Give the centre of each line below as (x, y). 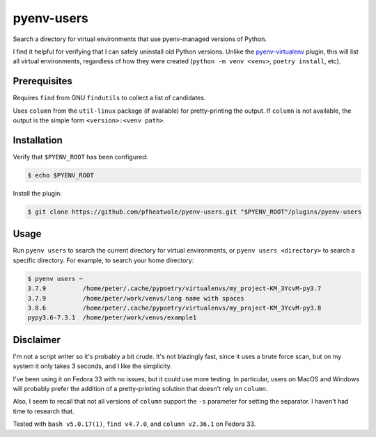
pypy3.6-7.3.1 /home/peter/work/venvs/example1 (112, 318)
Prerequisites (42, 81)
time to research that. (44, 411)
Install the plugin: (38, 193)
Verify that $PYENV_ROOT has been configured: (80, 157)
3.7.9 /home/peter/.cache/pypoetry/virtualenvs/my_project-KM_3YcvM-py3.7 (174, 288)
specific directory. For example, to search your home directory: (103, 260)
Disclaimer (37, 340)
